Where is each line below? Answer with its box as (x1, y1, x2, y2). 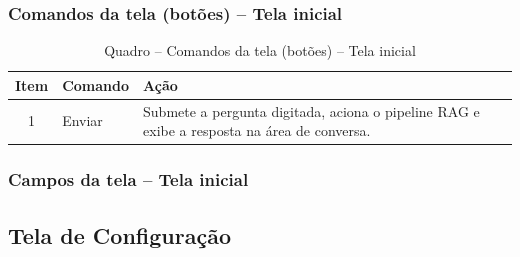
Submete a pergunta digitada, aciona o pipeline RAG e (143, 100, 480, 121)
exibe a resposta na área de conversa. (143, 120, 371, 141)
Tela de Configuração (8, 219, 231, 250)
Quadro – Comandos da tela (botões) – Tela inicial (104, 40, 416, 61)
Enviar (62, 110, 103, 131)
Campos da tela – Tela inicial (8, 167, 249, 192)
